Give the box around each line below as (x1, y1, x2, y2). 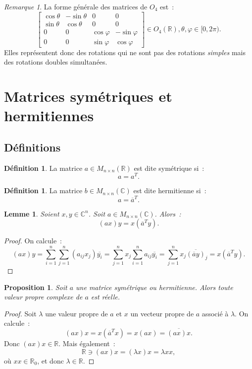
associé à (202, 308, 229, 318)
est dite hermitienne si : (133, 185, 206, 196)
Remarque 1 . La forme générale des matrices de (4, 1, 148, 11)
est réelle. (91, 292, 120, 302)
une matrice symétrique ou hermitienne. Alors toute (76, 282, 233, 292)
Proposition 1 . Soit (4, 282, 67, 292)
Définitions (4, 139, 61, 154)
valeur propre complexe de (4, 292, 83, 302)
